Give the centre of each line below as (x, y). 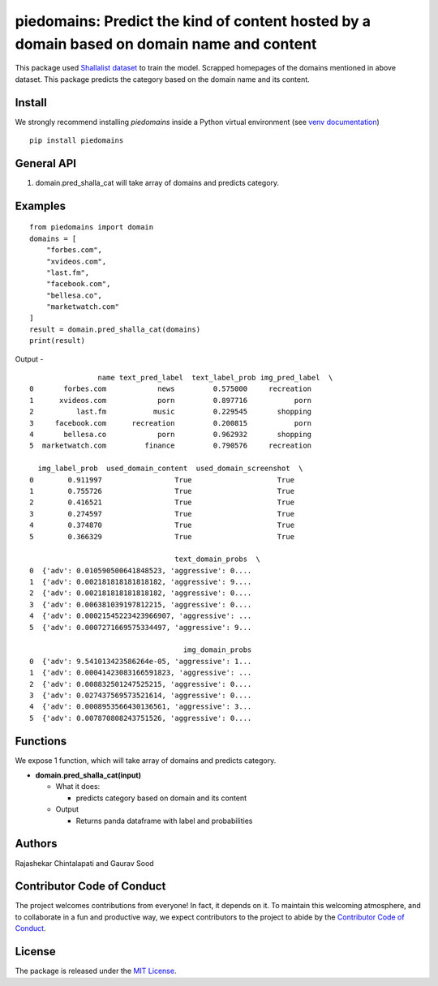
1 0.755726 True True (162, 491)
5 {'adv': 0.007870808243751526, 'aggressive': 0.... (141, 718)
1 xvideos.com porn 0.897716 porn (171, 400)
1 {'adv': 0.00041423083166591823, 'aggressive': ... (141, 673)
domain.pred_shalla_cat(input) (88, 775)
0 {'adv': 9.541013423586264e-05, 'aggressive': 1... (141, 661)
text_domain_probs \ (218, 559)
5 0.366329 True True (162, 536)
